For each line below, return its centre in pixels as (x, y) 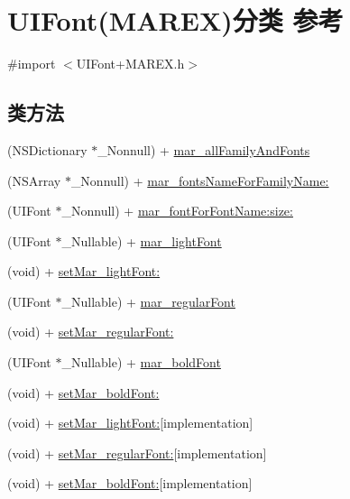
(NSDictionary (47, 149)
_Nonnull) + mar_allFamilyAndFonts (204, 149)
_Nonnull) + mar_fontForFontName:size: (177, 211)
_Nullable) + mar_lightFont (142, 240)
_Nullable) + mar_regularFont (148, 301)
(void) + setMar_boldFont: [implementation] (130, 483)
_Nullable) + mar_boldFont (141, 362)
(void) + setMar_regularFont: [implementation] (137, 453)
